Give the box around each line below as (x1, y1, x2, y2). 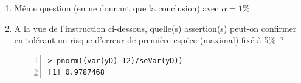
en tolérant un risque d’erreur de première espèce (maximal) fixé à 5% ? (14, 34, 284, 46)
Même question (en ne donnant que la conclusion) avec (14, 2, 219, 14)
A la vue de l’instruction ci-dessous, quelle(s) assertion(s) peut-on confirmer (14, 22, 297, 34)
